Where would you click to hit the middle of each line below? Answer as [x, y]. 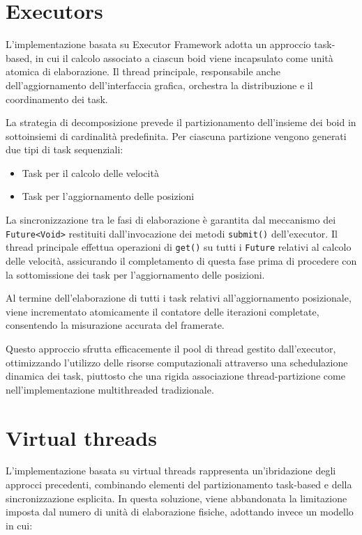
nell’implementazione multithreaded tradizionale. [110, 389]
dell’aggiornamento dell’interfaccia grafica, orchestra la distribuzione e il [159, 85]
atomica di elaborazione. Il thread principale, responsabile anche [143, 71]
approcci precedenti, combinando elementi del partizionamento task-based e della [179, 484]
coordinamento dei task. [57, 99]
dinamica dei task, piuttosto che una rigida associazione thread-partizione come [175, 376]
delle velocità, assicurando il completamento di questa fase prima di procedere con [181, 260]
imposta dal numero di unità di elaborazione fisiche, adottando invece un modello [180, 512]
